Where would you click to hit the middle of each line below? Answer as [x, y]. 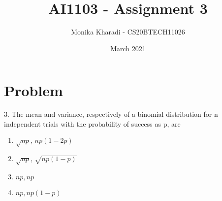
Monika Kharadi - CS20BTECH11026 [128, 32]
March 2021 [128, 48]
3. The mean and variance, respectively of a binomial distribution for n [111, 114]
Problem [33, 90]
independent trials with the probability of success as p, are [92, 123]
